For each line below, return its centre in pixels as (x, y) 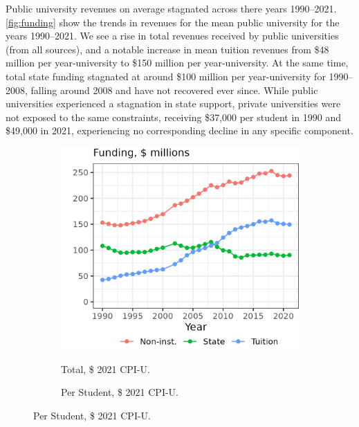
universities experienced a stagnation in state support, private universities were (173, 103)
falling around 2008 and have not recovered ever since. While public (174, 90)
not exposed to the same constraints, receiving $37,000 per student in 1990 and (174, 117)
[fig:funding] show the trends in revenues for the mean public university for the (173, 22)
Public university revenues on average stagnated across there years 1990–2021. (171, 8)
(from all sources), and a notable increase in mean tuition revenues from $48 (167, 49)
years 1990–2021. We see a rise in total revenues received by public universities (172, 36)
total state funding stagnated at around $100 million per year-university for (166, 76)
